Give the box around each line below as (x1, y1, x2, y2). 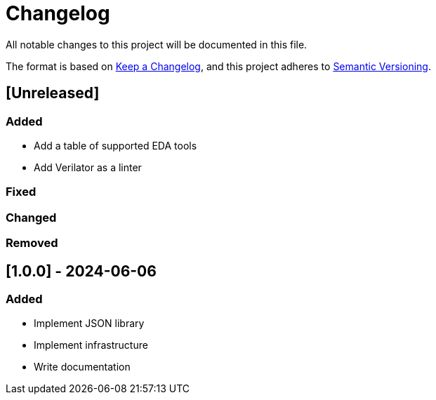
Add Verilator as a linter (34, 161, 142, 173)
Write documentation (34, 361, 131, 373)
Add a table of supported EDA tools (34, 139, 197, 152)
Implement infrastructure (34, 339, 148, 352)
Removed (6, 236, 58, 251)
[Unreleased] (6, 84, 100, 102)
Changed (6, 210, 57, 225)
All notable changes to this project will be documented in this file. (6, 38, 308, 51)
